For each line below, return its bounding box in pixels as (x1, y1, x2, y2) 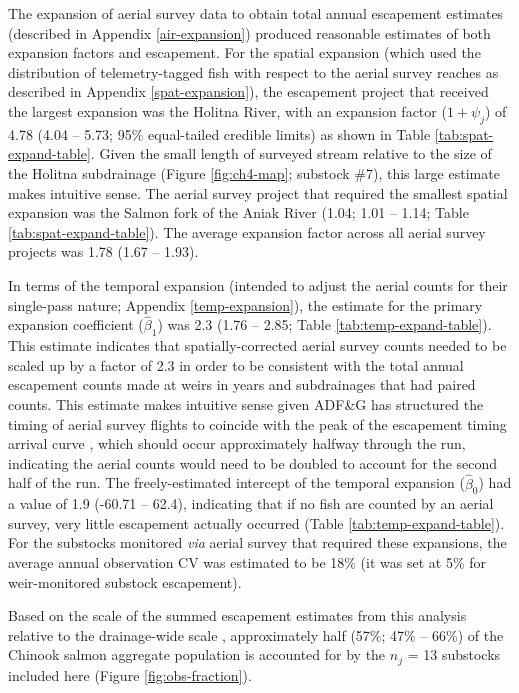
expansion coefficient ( (8, 314, 144, 335)
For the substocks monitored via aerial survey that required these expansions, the (8, 532, 507, 553)
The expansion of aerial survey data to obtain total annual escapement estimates (8, 3, 504, 23)
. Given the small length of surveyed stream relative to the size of (90, 143, 492, 164)
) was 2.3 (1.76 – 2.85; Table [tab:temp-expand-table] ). (157, 314, 492, 335)
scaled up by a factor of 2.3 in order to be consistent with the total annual (8, 354, 464, 375)
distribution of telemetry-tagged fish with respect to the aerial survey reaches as (8, 61, 499, 82)
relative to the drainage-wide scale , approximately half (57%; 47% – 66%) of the (8, 624, 504, 645)
